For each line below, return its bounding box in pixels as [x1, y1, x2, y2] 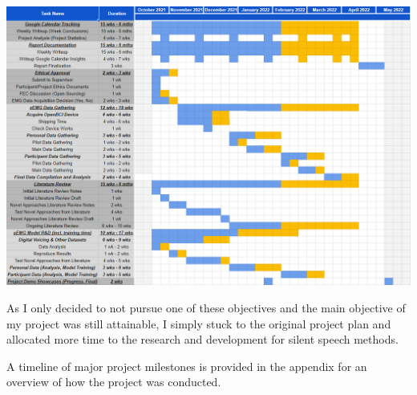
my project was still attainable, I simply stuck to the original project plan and [6, 315, 391, 332]
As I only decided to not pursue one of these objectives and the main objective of [6, 299, 406, 316]
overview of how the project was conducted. [6, 373, 221, 390]
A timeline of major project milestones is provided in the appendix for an [6, 357, 367, 374]
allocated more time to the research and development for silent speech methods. [6, 331, 399, 348]
